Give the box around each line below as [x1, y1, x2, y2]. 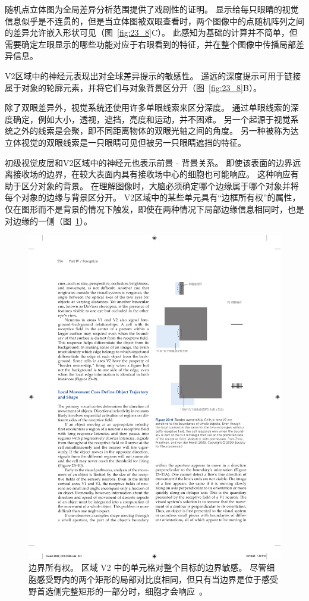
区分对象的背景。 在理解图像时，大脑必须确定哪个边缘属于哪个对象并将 [21, 179, 299, 192]
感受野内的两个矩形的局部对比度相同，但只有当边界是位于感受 [36, 573, 278, 586]
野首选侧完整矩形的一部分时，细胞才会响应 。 [29, 584, 207, 597]
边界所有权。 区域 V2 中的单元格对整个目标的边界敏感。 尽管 [29, 561, 267, 574]
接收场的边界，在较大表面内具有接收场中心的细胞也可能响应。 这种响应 [12, 168, 291, 180]
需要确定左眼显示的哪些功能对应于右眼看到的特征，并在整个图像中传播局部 [5, 37, 296, 50]
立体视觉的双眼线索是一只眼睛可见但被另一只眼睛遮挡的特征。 [5, 136, 246, 148]
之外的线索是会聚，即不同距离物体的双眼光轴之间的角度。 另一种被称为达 [12, 124, 299, 137]
